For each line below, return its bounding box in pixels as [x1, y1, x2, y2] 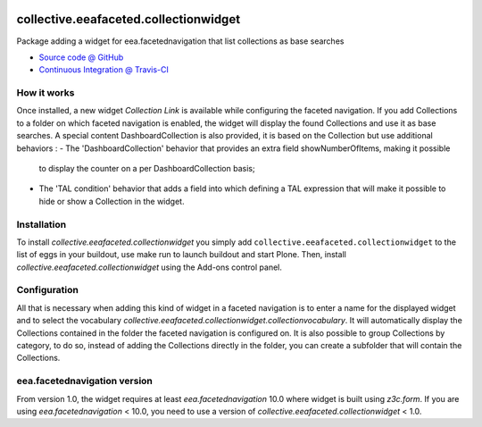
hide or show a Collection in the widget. [38, 196, 185, 206]
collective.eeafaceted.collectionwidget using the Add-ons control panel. [16, 262, 283, 272]
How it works [16, 87, 75, 99]
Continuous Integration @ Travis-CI [38, 64, 170, 75]
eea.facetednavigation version [16, 375, 154, 388]
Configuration [16, 284, 79, 297]
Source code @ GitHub [38, 52, 124, 63]
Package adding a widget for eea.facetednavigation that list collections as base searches [16, 36, 345, 46]
